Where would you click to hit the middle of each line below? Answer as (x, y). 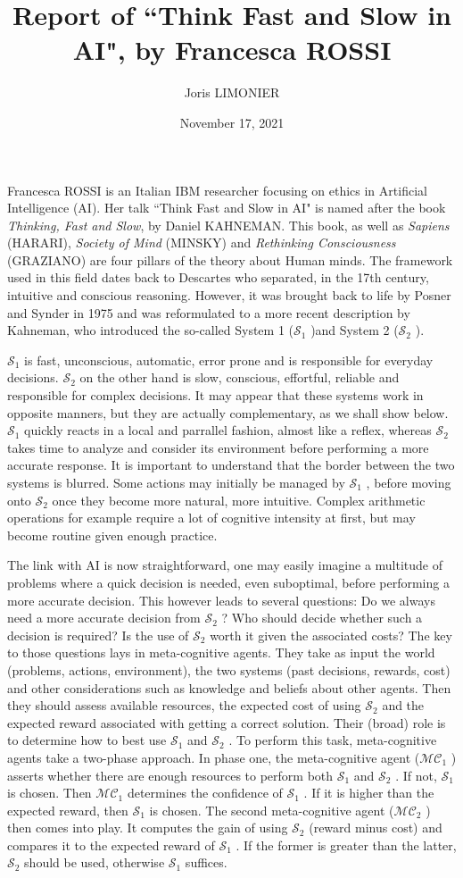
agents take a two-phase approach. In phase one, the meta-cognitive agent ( (214, 757)
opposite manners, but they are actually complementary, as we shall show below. (228, 412)
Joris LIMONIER (232, 92)
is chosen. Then (50, 793)
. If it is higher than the (369, 793)
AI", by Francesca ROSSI (232, 50)
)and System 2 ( (355, 330)
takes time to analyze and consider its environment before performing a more (218, 447)
